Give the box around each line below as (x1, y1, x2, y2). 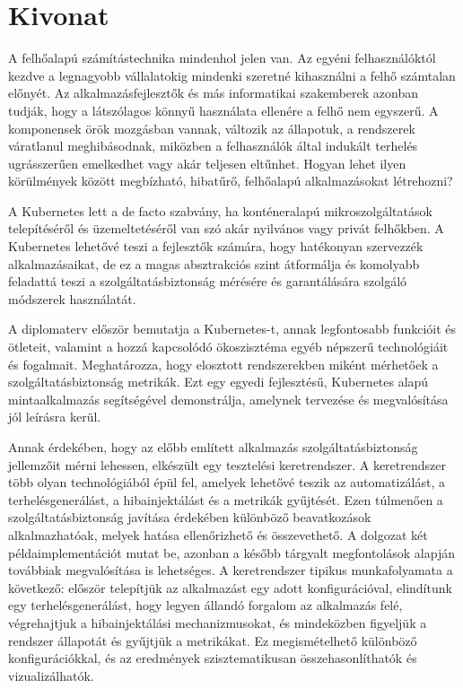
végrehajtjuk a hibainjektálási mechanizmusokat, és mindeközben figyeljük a (8, 613, 427, 631)
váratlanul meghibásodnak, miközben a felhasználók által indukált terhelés (8, 136, 418, 155)
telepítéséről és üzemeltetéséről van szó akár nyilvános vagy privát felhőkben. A (8, 219, 444, 238)
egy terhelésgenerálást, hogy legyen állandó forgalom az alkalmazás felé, (8, 596, 403, 614)
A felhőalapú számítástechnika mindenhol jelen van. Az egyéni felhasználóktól (8, 48, 436, 67)
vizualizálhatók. (8, 666, 94, 684)
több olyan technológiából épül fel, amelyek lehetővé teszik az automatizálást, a (8, 473, 446, 492)
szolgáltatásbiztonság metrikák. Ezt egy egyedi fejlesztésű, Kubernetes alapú (8, 372, 429, 391)
